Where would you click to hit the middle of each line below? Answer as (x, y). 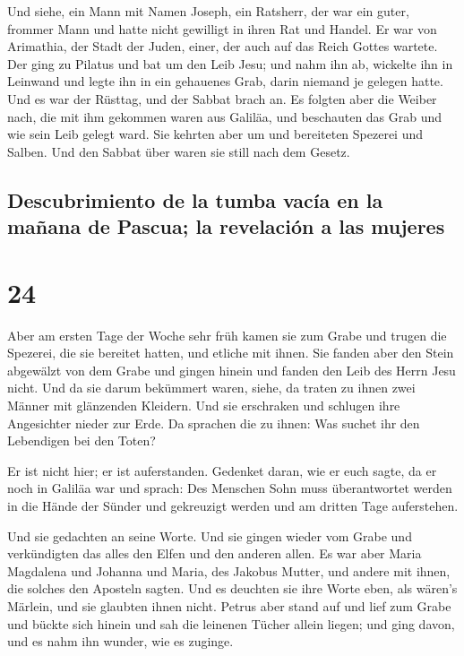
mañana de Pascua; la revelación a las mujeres (226, 226)
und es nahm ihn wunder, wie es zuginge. (120, 641)
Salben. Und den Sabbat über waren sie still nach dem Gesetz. (179, 151)
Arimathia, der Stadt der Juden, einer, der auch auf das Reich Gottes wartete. (223, 46)
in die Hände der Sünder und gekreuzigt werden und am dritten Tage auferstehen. (233, 505)
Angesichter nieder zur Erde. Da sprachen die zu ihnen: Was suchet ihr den (214, 423)
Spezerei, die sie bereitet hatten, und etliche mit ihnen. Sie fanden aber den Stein (231, 353)
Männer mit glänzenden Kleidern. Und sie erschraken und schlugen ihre (204, 406)
